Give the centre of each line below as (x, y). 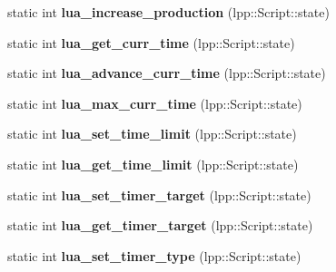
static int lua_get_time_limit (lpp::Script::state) (153, 164)
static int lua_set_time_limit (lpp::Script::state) (152, 134)
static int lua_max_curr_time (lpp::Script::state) (155, 103)
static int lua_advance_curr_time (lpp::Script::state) (167, 73)
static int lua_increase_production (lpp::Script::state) (168, 12)
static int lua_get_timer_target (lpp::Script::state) (160, 225)
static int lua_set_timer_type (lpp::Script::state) (154, 255)
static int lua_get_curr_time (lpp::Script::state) (151, 42)
